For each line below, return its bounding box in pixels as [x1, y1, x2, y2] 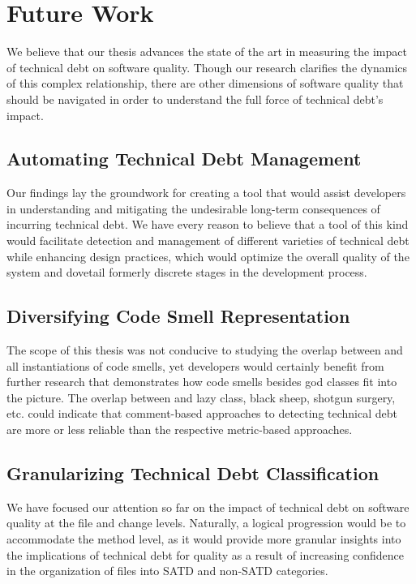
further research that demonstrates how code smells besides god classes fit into [6, 373, 397, 390]
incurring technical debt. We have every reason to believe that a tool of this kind [6, 216, 409, 233]
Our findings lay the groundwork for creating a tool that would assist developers [6, 184, 406, 201]
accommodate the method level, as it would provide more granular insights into [6, 530, 401, 547]
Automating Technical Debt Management [6, 146, 362, 171]
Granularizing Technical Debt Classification [6, 461, 380, 486]
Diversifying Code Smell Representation [6, 303, 350, 328]
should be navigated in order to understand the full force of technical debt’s [6, 90, 384, 107]
